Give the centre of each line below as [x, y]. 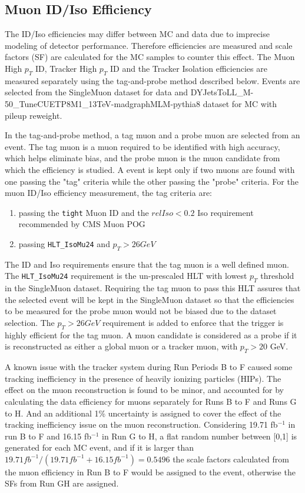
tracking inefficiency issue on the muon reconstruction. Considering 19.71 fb [141, 424]
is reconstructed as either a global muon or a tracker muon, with [121, 346]
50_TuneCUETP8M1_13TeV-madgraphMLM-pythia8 [103, 103]
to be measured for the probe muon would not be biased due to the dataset [141, 311]
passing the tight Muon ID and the [84, 212]
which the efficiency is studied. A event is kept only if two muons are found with [150, 169]
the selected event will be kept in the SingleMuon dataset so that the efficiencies [150, 299]
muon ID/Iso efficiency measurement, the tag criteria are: [109, 193]
